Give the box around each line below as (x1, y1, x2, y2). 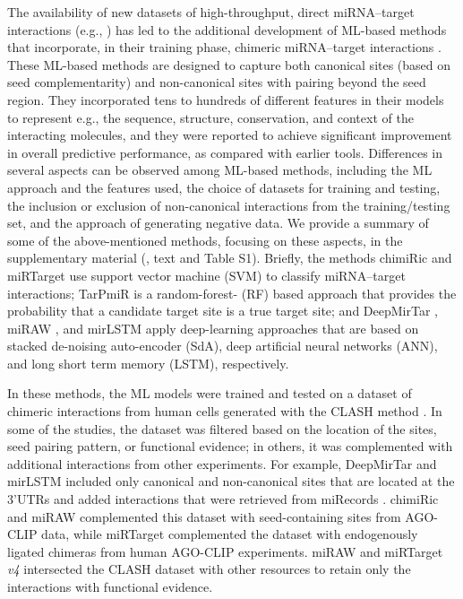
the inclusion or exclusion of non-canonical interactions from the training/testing (7, 195, 450, 214)
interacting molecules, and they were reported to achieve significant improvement (7, 126, 452, 144)
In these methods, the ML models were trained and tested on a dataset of (7, 384, 412, 403)
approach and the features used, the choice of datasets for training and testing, (7, 178, 441, 196)
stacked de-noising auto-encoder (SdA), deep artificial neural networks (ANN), (7, 336, 438, 355)
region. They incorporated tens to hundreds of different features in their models (7, 90, 444, 109)
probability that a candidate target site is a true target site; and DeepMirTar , (7, 301, 438, 320)
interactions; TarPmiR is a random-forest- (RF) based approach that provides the (7, 283, 457, 302)
